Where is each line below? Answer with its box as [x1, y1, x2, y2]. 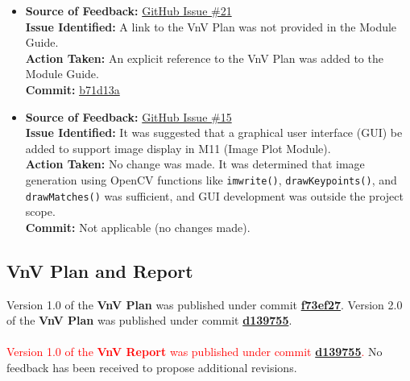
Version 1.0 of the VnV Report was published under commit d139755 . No [6, 343, 383, 360]
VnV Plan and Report [6, 258, 193, 283]
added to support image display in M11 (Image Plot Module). [25, 139, 331, 156]
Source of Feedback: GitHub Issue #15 [25, 108, 232, 125]
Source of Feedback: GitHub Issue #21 [25, 2, 232, 19]
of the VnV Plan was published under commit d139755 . [6, 312, 292, 329]
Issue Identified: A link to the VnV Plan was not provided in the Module [25, 18, 397, 35]
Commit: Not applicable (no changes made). [25, 218, 251, 235]
